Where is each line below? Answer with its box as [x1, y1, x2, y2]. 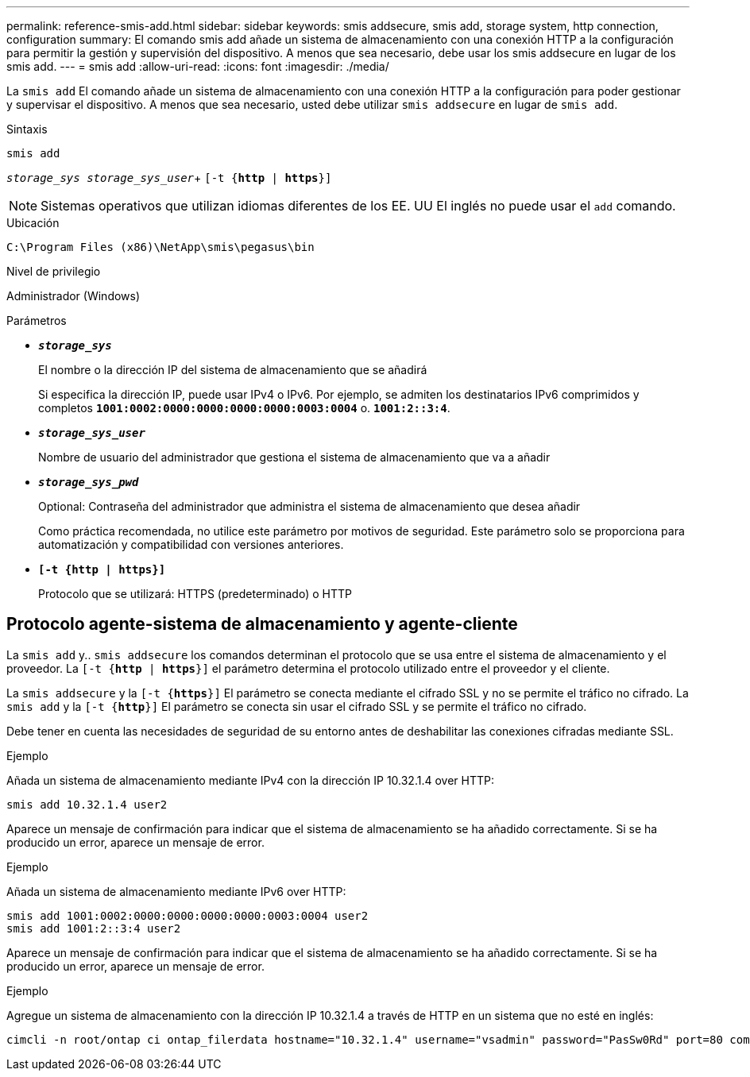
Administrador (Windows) [6, 289, 141, 303]
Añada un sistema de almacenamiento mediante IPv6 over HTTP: [6, 884, 346, 898]
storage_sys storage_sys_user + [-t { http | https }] [6, 171, 332, 184]
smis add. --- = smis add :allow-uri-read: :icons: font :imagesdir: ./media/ [6, 60, 389, 73]
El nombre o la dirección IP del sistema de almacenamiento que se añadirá [38, 363, 427, 376]
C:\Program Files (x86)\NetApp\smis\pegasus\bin [6, 241, 315, 253]
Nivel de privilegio [6, 264, 101, 278]
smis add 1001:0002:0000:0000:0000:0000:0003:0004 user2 [6, 909, 369, 922]
